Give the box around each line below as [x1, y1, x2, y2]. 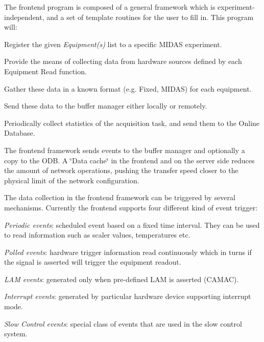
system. [4, 328, 28, 339]
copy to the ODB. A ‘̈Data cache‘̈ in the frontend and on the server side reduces [4, 155, 255, 165]
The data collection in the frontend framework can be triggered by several [4, 192, 235, 203]
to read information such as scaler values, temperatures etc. [4, 229, 190, 240]
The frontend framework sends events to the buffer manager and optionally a [4, 144, 245, 155]
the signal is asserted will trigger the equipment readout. [4, 256, 181, 267]
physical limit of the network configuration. [4, 175, 139, 185]
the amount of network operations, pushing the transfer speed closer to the [4, 165, 238, 176]
